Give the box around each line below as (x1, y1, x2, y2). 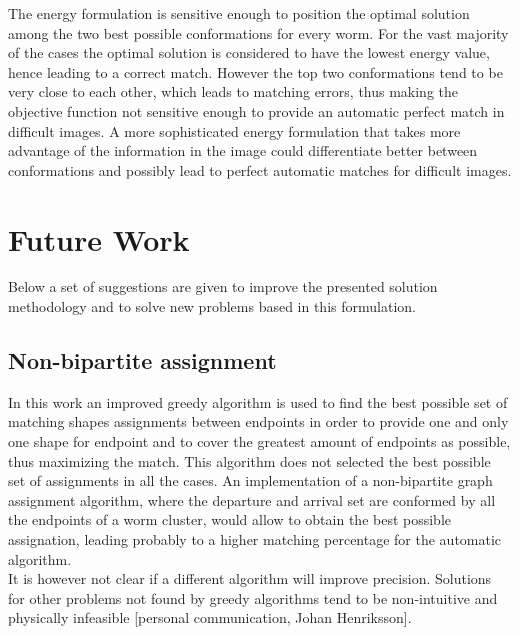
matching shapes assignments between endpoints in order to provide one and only (8, 411, 509, 432)
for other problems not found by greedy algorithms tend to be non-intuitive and (8, 587, 498, 608)
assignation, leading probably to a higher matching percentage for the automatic (8, 529, 502, 550)
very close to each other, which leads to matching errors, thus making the (8, 81, 459, 102)
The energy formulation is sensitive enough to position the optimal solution (8, 3, 470, 23)
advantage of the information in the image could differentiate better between (8, 140, 478, 161)
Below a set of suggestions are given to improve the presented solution (8, 276, 438, 297)
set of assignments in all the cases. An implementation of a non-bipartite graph (8, 470, 493, 491)
